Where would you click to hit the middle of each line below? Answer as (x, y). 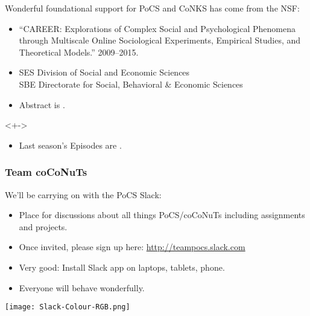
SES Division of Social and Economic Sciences (104, 72)
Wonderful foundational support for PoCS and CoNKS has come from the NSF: (152, 8)
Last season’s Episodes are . (70, 145)
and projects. (43, 226)
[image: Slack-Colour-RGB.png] (68, 307)
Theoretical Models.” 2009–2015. (79, 52)
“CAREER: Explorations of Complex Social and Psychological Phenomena (157, 28)
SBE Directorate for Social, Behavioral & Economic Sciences (131, 84)
